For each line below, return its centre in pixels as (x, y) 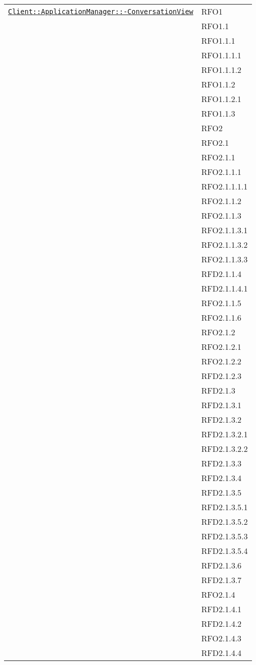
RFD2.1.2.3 (222, 376)
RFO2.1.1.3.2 (225, 245)
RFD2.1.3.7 (222, 580)
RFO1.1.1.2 (221, 70)
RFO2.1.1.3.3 (225, 259)
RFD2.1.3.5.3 (225, 536)
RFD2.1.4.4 (222, 653)
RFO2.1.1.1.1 (225, 186)
